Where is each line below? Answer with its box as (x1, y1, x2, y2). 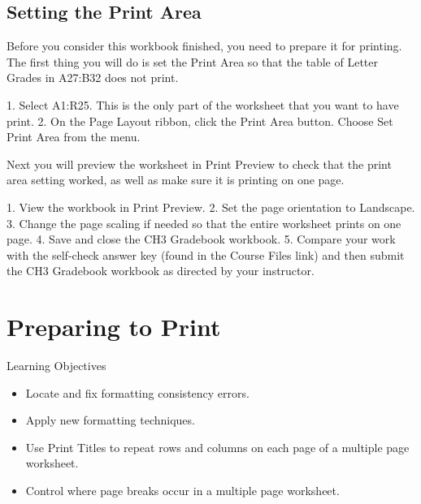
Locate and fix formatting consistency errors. (25, 384, 250, 401)
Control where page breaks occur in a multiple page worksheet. (25, 482, 340, 499)
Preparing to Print (7, 310, 221, 343)
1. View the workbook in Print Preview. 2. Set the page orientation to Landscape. (7, 198, 415, 215)
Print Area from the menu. (7, 128, 141, 145)
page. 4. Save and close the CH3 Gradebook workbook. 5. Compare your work (7, 230, 396, 248)
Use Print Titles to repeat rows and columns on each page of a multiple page (25, 438, 410, 455)
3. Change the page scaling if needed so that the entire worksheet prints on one (7, 214, 401, 231)
